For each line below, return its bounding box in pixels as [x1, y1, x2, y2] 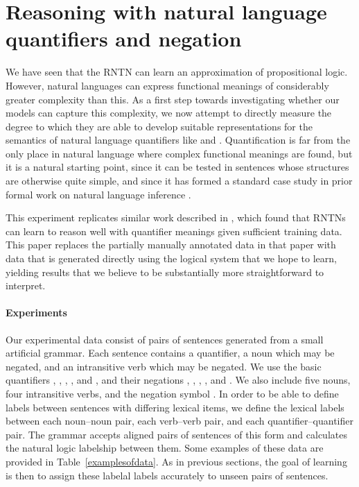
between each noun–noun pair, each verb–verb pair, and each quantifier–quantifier [6, 413, 353, 428]
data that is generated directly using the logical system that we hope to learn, [6, 251, 337, 266]
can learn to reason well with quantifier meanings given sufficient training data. [6, 223, 342, 238]
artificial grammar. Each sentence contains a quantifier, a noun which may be [6, 345, 335, 360]
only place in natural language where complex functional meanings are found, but [6, 146, 353, 160]
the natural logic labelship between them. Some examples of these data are [6, 441, 324, 455]
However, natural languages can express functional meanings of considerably [6, 78, 329, 92]
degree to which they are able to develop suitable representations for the [6, 119, 313, 133]
